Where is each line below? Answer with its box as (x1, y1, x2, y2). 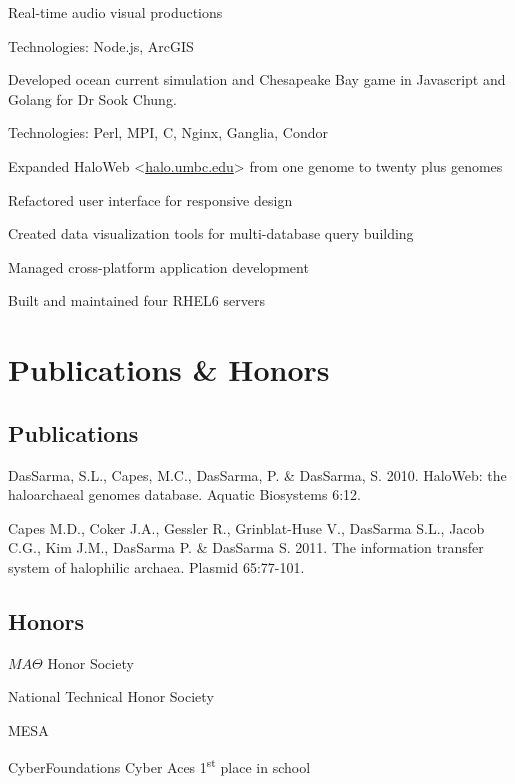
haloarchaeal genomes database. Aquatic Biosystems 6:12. (8, 484, 361, 505)
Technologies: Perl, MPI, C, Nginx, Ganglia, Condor (8, 122, 328, 143)
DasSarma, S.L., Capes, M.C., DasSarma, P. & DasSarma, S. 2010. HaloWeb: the (8, 464, 507, 485)
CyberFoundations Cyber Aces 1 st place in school (8, 754, 311, 778)
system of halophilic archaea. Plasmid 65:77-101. (8, 556, 305, 577)
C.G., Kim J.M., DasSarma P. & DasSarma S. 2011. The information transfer (8, 537, 484, 558)
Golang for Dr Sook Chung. (8, 88, 177, 109)
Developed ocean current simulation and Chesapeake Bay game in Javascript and (8, 69, 506, 90)
